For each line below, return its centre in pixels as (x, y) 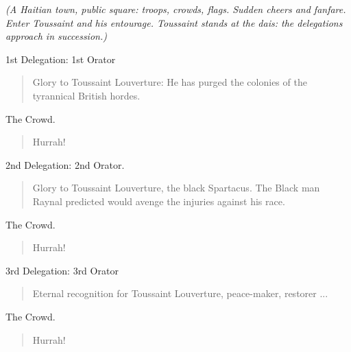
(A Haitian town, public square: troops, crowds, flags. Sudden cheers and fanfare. (176, 9)
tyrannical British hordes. (86, 95)
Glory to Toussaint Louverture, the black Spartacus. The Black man (176, 188)
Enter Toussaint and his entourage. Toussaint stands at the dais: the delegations (174, 22)
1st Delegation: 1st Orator (61, 59)
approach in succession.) (56, 36)
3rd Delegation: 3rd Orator (62, 270)
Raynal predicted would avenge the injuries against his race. (159, 201)
